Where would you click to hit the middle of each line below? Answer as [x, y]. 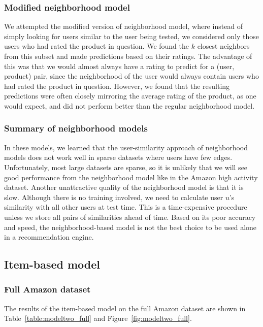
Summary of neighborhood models [76, 128]
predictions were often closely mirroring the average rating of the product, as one [130, 96]
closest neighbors [223, 46]
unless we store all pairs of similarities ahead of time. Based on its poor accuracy [130, 217]
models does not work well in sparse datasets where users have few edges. [118, 157]
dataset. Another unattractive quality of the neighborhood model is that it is [124, 187]
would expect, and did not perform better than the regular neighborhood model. [129, 105]
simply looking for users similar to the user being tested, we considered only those [132, 36]
